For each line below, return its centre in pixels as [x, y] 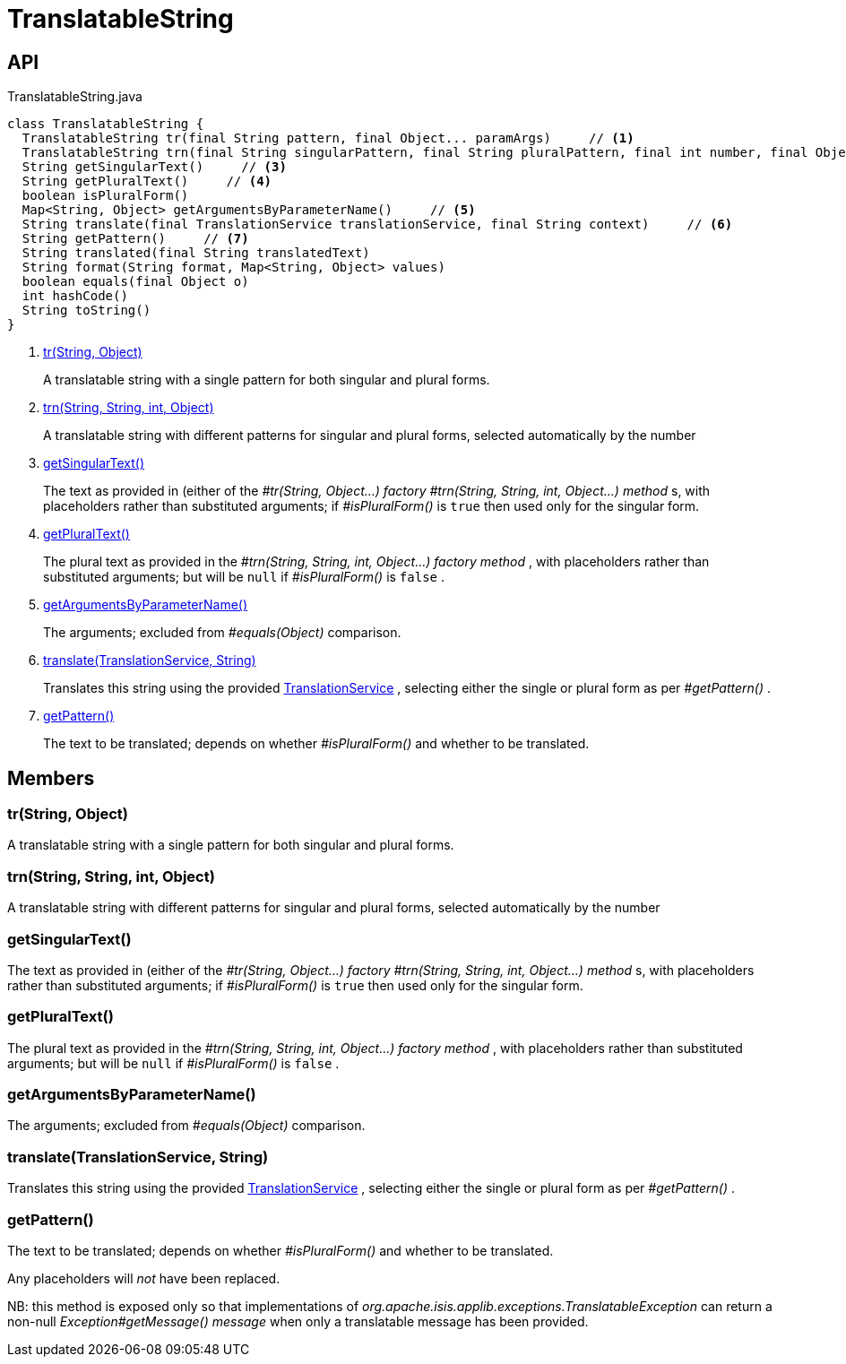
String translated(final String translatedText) [196, 253]
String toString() [86, 311]
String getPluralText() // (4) [147, 181]
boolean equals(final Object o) [135, 282]
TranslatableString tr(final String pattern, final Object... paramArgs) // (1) [328, 138]
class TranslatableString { [106, 124]
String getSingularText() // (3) [154, 167]
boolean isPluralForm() [105, 196]
